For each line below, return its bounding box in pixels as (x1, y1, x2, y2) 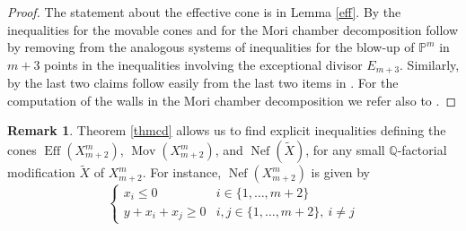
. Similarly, (400, 55, 460, 73)
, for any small (305, 141, 385, 159)
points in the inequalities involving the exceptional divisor (44, 55, 363, 73)
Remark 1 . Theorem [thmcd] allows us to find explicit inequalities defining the (7, 121, 446, 140)
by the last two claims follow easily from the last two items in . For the (7, 73, 399, 92)
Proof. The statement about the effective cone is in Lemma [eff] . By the (7, 3, 401, 21)
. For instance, (142, 163, 222, 182)
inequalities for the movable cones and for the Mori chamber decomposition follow (7, 20, 459, 38)
